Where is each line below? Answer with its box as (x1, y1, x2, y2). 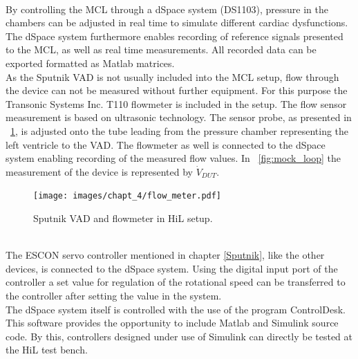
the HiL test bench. (6, 342, 88, 357)
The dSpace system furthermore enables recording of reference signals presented (6, 28, 343, 43)
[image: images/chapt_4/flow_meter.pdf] (33, 191, 222, 201)
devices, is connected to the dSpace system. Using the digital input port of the (6, 261, 338, 275)
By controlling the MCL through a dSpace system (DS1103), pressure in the (6, 1, 328, 16)
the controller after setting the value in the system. (6, 288, 222, 302)
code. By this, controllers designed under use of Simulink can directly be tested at (6, 329, 353, 343)
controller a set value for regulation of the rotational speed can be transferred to (6, 275, 346, 289)
